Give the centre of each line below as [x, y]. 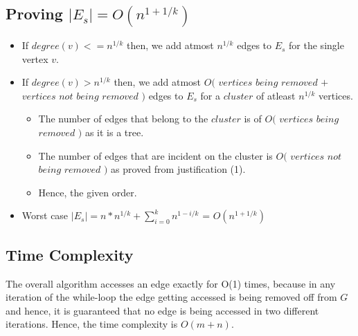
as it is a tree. [114, 132]
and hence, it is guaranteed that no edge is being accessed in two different [162, 310]
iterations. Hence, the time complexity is [92, 324]
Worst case [45, 215]
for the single [316, 45]
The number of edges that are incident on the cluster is [155, 155]
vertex [35, 58]
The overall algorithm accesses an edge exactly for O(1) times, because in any [171, 283]
